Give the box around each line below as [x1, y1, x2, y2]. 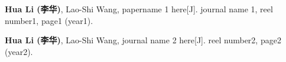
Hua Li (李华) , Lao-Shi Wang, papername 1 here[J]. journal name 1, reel [5, 3, 273, 15]
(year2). [5, 45, 33, 57]
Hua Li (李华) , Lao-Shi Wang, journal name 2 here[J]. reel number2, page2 [5, 34, 281, 46]
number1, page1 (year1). [5, 14, 93, 26]
